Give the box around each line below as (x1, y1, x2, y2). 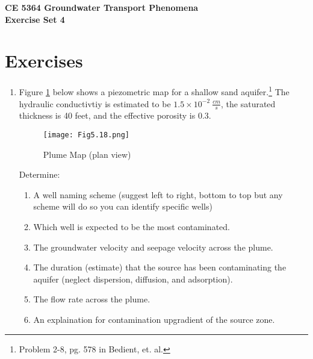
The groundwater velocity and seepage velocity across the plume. (33, 240, 273, 253)
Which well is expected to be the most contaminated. (33, 220, 230, 233)
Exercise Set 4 (5, 13, 65, 25)
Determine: (19, 168, 60, 181)
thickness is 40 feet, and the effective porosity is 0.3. (19, 109, 211, 122)
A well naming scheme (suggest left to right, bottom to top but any (33, 188, 283, 201)
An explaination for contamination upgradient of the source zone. (33, 313, 275, 325)
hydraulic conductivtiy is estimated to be (19, 97, 171, 110)
